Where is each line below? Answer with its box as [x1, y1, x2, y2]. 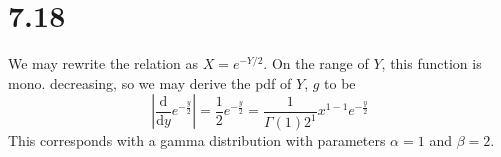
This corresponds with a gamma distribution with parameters [8, 130, 386, 151]
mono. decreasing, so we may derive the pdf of [8, 72, 292, 93]
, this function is [381, 53, 482, 74]
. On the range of [263, 53, 369, 74]
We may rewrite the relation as [8, 53, 198, 74]
